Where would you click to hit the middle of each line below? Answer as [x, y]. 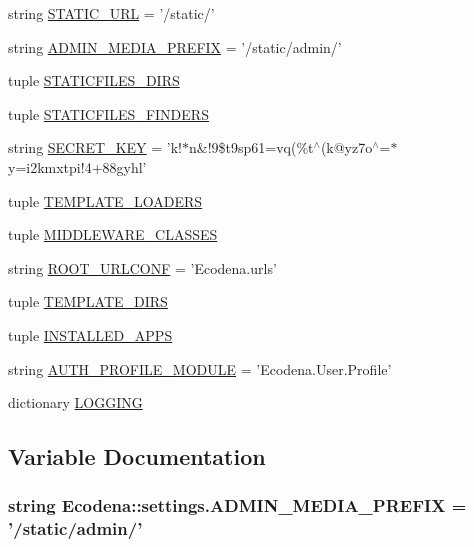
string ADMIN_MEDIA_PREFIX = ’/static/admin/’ [175, 46]
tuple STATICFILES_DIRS [94, 80]
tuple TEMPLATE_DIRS [88, 301]
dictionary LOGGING [75, 402]
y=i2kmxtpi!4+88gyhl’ [77, 166]
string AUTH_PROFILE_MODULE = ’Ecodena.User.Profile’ [200, 368]
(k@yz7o [346, 147]
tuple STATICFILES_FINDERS [108, 113]
